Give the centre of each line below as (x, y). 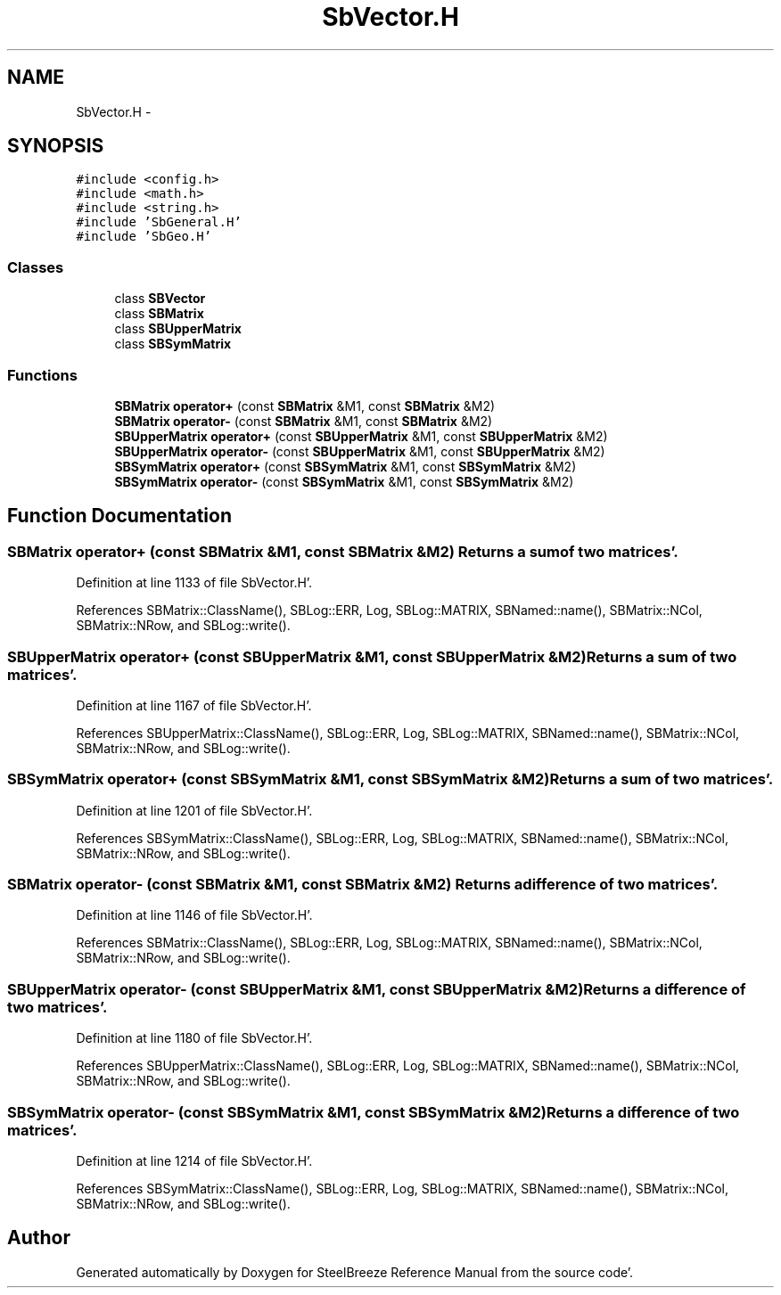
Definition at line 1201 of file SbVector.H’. (194, 810)
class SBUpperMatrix (178, 329)
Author (39, 1238)
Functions (42, 375)
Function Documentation (119, 516)
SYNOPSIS (56, 146)
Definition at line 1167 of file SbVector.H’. (194, 705)
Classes (36, 267)
